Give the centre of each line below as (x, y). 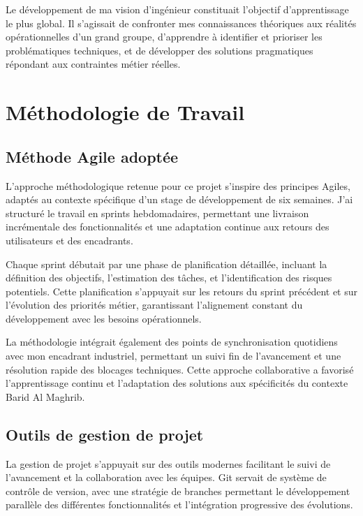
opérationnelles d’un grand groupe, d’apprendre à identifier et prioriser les (164, 37)
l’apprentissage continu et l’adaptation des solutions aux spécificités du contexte (177, 383)
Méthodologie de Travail (125, 112)
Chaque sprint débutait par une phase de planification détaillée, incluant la (166, 264)
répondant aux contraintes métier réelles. (93, 64)
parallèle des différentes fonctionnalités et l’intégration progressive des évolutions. (179, 504)
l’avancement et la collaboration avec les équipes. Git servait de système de (166, 477)
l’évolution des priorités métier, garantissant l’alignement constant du (154, 305)
